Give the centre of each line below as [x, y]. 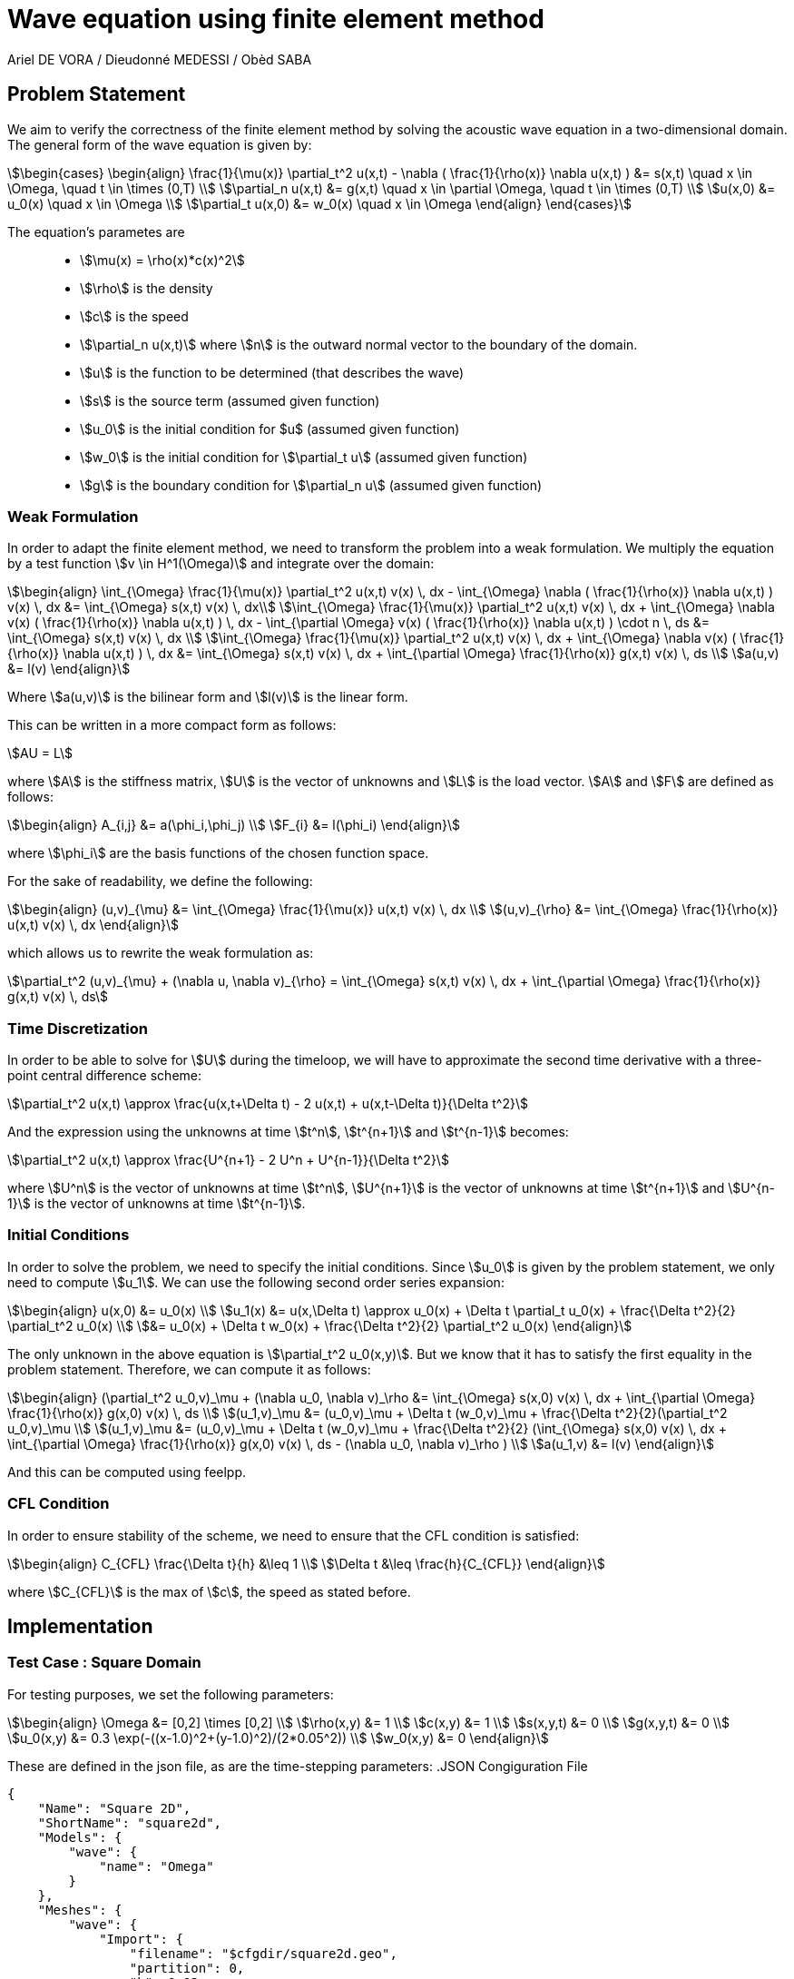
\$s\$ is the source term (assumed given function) [230, 400]
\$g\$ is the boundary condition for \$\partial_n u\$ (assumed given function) [311, 485]
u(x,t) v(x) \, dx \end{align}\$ [93, 925]
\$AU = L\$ [40, 753]
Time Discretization [78, 1028]
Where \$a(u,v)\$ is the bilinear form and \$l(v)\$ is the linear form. [208, 697]
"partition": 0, [187, 1968]
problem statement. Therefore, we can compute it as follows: [189, 1369]
